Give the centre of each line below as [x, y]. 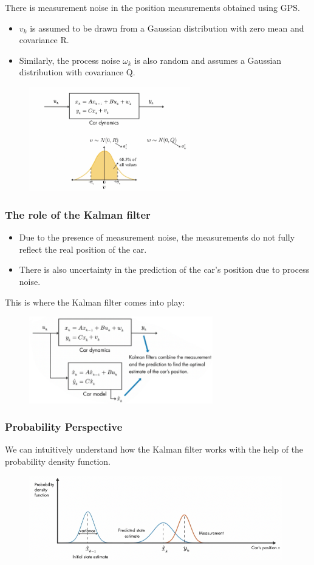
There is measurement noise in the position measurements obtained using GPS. [152, 7]
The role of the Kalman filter [78, 214]
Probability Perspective [64, 427]
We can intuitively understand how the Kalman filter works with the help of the [154, 449]
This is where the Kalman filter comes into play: [95, 302]
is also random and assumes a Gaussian [208, 60]
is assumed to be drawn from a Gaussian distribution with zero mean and [167, 28]
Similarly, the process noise [70, 60]
